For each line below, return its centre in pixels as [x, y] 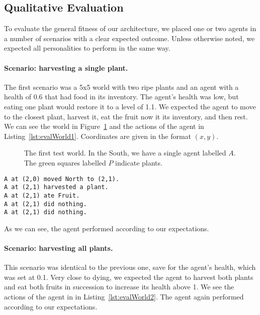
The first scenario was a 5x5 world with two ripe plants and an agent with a [121, 87]
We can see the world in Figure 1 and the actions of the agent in [104, 126]
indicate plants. [139, 162]
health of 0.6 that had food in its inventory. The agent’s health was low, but [121, 97]
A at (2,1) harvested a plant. [56, 187]
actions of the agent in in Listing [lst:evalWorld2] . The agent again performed [124, 296]
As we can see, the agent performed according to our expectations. [107, 228]
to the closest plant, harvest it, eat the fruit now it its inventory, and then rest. [126, 116]
